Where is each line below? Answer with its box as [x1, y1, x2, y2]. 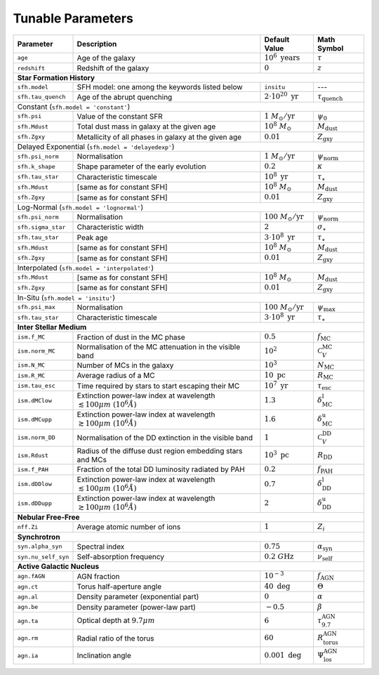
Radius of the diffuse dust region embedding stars [77, 446, 243, 456]
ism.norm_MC [17, 348, 55, 355]
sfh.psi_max [17, 303, 55, 311]
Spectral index [77, 542, 125, 551]
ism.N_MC [17, 362, 46, 369]
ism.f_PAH [17, 466, 49, 473]
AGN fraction [77, 571, 120, 581]
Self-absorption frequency [77, 552, 165, 562]
